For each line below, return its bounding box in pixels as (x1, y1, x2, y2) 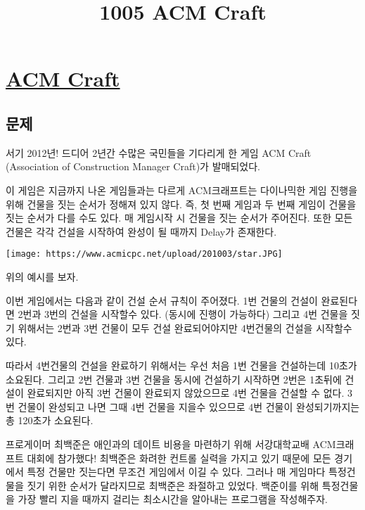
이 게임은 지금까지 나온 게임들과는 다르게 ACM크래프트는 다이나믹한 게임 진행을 (6, 182, 358, 197)
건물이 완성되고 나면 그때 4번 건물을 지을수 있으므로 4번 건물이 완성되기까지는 (18, 399, 360, 414)
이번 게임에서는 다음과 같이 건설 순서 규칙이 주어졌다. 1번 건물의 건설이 (6, 293, 318, 307)
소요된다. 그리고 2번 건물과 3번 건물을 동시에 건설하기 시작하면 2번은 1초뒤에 (6, 371, 342, 386)
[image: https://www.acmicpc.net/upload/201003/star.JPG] (6, 249, 283, 260)
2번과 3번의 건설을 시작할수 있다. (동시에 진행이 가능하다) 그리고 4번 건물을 (18, 307, 348, 321)
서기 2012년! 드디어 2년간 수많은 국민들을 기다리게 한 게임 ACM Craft (6, 145, 312, 160)
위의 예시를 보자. (6, 269, 79, 283)
